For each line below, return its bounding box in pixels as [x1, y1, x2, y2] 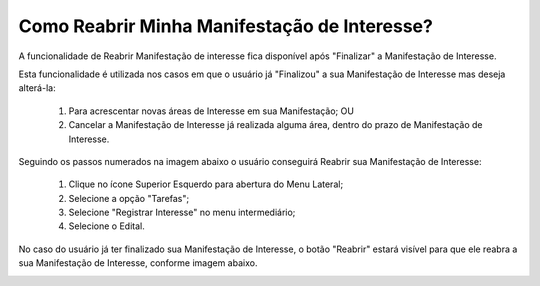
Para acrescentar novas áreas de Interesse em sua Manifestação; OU [68, 105, 355, 117]
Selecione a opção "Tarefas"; [68, 192, 190, 204]
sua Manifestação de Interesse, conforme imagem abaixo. [18, 257, 258, 269]
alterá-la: [18, 82, 56, 94]
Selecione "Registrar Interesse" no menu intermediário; [68, 206, 296, 219]
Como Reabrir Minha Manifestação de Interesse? [18, 15, 434, 37]
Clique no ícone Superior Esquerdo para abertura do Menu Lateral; [68, 178, 344, 190]
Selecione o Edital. [68, 220, 145, 232]
